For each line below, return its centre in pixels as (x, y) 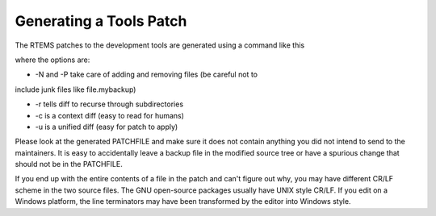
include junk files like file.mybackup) (75, 89)
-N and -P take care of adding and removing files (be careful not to (147, 75)
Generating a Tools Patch (101, 21)
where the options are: (52, 60)
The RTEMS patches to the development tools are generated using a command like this (160, 45)
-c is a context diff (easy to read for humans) (110, 115)
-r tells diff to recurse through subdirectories (109, 104)
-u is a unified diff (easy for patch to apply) (107, 127)
